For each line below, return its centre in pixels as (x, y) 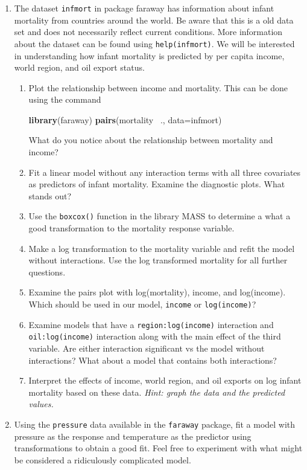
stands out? (50, 195)
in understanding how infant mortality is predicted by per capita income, (149, 55)
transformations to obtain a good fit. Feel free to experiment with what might (158, 448)
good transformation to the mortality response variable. (131, 228)
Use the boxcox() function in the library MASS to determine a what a (160, 216)
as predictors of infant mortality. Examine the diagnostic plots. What (157, 184)
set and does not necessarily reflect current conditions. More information (148, 32)
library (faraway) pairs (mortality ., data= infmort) (125, 119)
